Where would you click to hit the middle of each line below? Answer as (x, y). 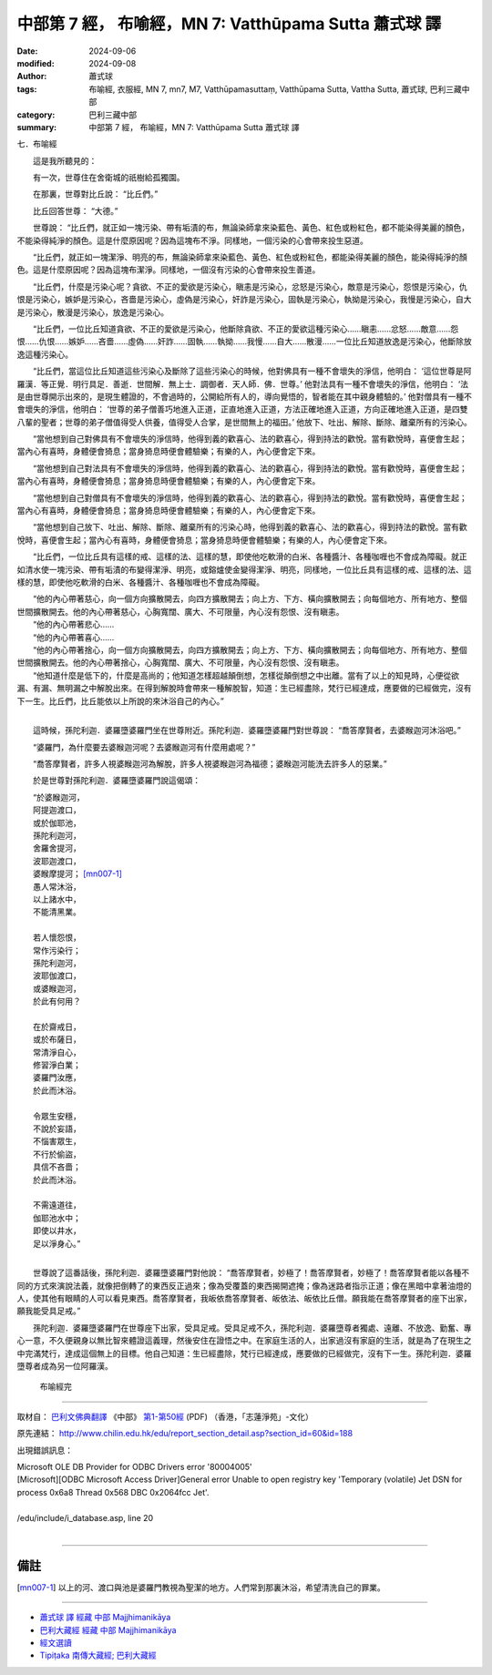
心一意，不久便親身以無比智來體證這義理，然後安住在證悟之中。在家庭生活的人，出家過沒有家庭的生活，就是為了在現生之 (244, 1341)
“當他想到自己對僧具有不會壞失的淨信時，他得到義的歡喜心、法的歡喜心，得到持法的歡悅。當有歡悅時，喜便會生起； (250, 497)
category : (36, 115)
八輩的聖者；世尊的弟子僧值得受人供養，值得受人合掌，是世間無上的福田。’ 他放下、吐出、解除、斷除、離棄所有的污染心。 (245, 422)
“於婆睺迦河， (59, 797)
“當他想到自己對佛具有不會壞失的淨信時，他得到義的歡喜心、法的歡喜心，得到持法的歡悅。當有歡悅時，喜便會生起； (250, 439)
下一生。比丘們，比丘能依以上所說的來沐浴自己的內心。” (121, 700)
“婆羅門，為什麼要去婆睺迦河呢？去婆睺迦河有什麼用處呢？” (144, 747)
